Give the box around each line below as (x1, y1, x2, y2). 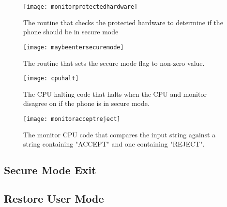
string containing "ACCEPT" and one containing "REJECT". (23, 139, 205, 149)
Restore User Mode (4, 191, 104, 206)
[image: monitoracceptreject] (23, 115, 121, 122)
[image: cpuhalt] (23, 75, 79, 82)
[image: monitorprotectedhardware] (23, 3, 138, 10)
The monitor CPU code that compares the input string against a (23, 129, 216, 139)
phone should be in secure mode (23, 27, 119, 37)
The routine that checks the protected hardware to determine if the (23, 17, 223, 27)
